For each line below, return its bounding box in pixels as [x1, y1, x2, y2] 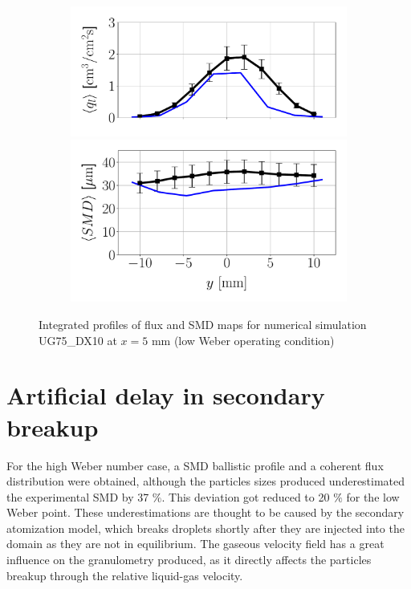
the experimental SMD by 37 [6, 488, 149, 505]
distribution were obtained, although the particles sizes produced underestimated [6, 473, 405, 489]
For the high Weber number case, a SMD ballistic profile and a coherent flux [6, 457, 384, 473]
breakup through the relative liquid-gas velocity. [6, 567, 243, 583]
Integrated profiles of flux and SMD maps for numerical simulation [39, 316, 367, 332]
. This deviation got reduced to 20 [161, 488, 330, 505]
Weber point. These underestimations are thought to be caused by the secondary [6, 504, 405, 521]
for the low [346, 488, 400, 505]
